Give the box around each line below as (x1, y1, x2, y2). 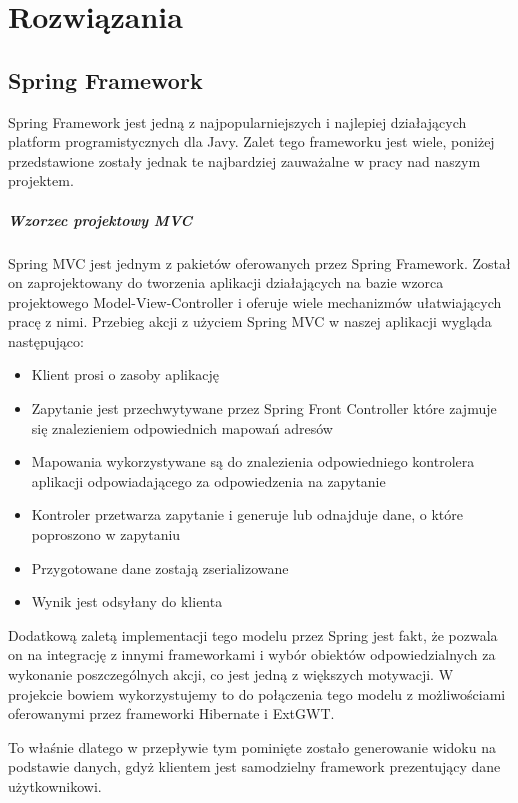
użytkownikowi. (8, 775, 102, 796)
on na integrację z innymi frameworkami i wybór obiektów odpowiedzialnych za (8, 644, 496, 665)
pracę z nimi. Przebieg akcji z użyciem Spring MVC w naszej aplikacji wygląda (8, 311, 492, 332)
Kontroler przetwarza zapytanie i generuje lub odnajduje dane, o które (31, 504, 463, 525)
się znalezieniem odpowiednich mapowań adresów (31, 417, 333, 438)
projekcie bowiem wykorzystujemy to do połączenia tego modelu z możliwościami (8, 683, 506, 704)
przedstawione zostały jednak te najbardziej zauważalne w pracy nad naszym (8, 150, 481, 171)
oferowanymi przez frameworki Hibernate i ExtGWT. (8, 703, 335, 724)
